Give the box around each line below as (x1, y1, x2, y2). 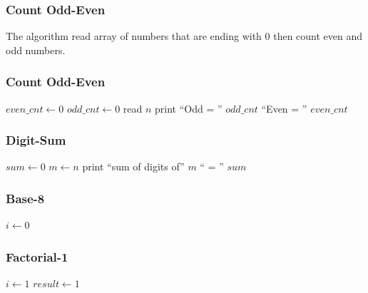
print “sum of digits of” (82, 159, 185, 174)
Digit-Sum (6, 131, 66, 149)
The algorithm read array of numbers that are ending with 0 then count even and (6, 29, 363, 43)
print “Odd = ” (155, 101, 223, 115)
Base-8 (6, 189, 45, 207)
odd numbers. (6, 42, 66, 57)
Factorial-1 (6, 247, 68, 265)
